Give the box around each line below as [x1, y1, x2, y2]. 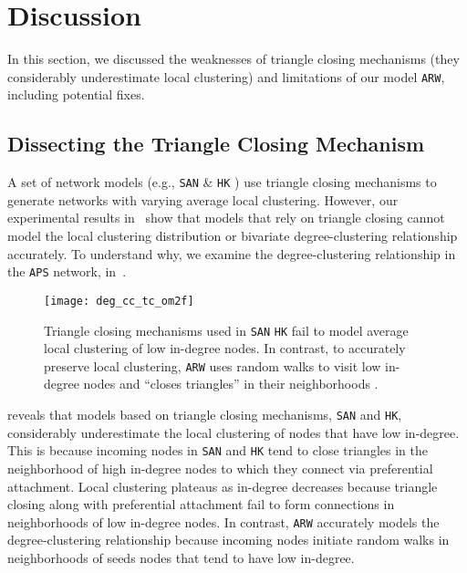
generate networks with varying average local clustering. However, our [7, 190, 399, 209]
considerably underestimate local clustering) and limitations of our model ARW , [7, 67, 445, 86]
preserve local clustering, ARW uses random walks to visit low [44, 356, 381, 375]
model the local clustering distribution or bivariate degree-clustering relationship [7, 226, 458, 245]
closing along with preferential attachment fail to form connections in [7, 495, 395, 514]
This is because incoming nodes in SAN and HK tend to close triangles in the [7, 441, 428, 460]
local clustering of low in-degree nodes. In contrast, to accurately [44, 339, 406, 358]
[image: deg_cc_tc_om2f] [44, 294, 194, 307]
